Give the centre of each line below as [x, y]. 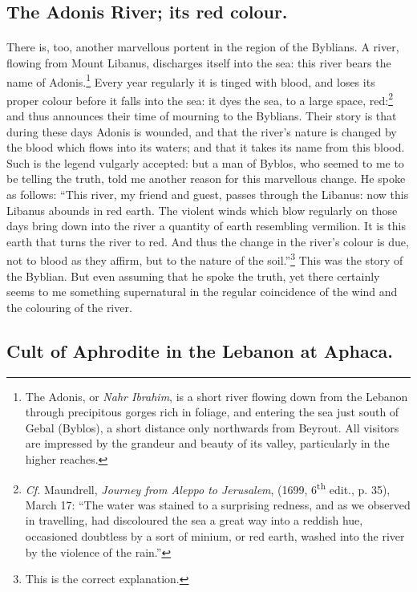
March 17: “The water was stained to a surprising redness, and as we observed [218, 504]
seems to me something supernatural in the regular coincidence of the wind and [202, 292]
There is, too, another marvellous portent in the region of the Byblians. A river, [203, 47]
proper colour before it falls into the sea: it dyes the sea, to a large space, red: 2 [200, 99]
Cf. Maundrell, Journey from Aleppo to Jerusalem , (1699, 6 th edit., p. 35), [208, 488]
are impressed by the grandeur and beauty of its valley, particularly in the [207, 443]
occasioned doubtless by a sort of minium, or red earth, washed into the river [215, 536]
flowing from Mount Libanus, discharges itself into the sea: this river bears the [199, 62]
